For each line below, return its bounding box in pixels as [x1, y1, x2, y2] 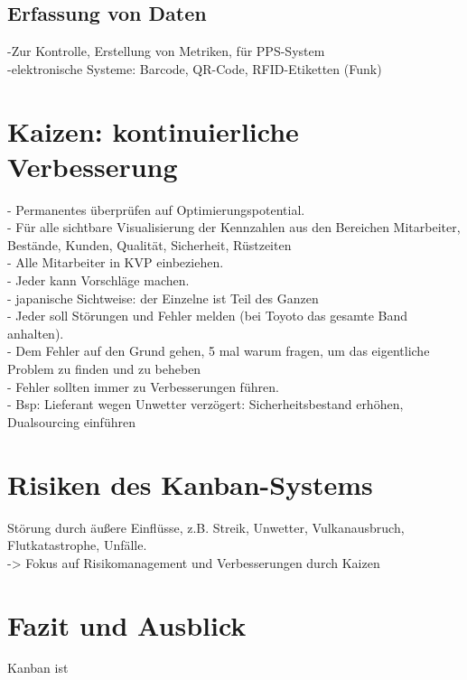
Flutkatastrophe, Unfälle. [7, 536, 147, 554]
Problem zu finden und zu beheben [7, 359, 201, 378]
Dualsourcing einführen [7, 412, 135, 431]
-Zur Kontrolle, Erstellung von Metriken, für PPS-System [7, 42, 325, 61]
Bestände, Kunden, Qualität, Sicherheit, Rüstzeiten [7, 235, 292, 254]
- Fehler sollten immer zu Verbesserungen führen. [7, 377, 279, 396]
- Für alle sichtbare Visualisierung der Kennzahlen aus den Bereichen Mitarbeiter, [7, 218, 461, 237]
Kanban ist [7, 658, 69, 677]
